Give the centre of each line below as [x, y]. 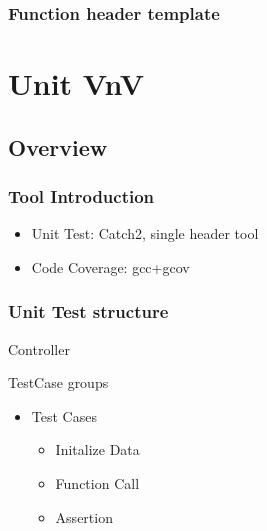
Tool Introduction [81, 195]
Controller [39, 348]
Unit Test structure [88, 311]
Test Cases [64, 415]
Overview [58, 146]
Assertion [84, 516]
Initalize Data [97, 449]
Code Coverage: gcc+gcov [110, 266]
